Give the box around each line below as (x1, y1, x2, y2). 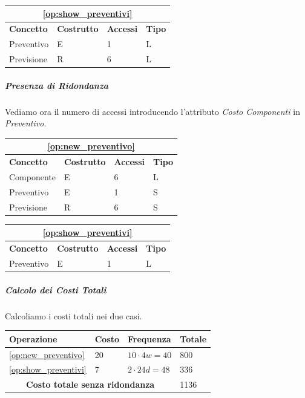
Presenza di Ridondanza (5, 79, 109, 91)
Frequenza (128, 332, 171, 345)
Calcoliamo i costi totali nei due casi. (5, 309, 142, 322)
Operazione (9, 332, 57, 345)
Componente (9, 171, 56, 183)
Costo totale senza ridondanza (26, 378, 155, 391)
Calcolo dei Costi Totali (5, 283, 107, 296)
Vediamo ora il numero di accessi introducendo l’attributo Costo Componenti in (5, 105, 300, 117)
